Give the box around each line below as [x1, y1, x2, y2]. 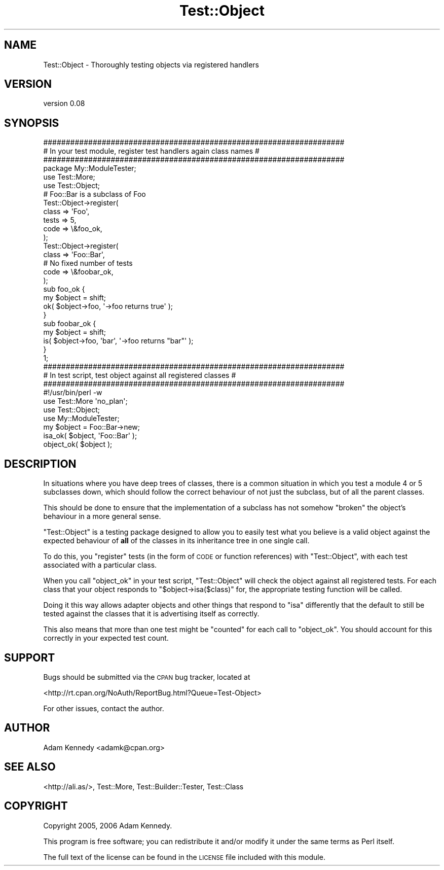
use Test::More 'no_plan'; [43, 397, 128, 406]
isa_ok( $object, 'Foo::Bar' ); [43, 431, 137, 440]
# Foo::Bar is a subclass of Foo [43, 190, 146, 199]
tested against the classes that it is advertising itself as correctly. [43, 609, 260, 618]
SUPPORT [4, 651, 55, 664]
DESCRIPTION [4, 457, 77, 470]
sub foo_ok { [43, 285, 85, 294]
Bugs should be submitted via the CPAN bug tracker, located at [43, 672, 250, 681]
